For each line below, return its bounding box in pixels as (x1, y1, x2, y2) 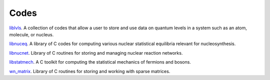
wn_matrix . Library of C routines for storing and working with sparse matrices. (9, 68, 170, 74)
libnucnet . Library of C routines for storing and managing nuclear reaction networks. (9, 50, 183, 56)
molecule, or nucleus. (9, 31, 54, 37)
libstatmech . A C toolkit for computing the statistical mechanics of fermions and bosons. (9, 59, 191, 65)
